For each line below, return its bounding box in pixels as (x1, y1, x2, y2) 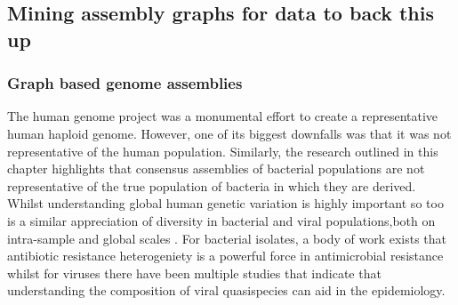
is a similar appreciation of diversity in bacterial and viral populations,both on (7, 211, 436, 229)
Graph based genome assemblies (7, 72, 243, 94)
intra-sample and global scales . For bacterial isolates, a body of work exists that (7, 229, 446, 247)
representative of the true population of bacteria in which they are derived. (7, 176, 416, 195)
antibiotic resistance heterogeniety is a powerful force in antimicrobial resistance (7, 246, 444, 265)
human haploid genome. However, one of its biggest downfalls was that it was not (7, 124, 452, 142)
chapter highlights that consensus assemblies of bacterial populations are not (7, 159, 425, 178)
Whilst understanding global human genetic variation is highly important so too (7, 194, 444, 213)
